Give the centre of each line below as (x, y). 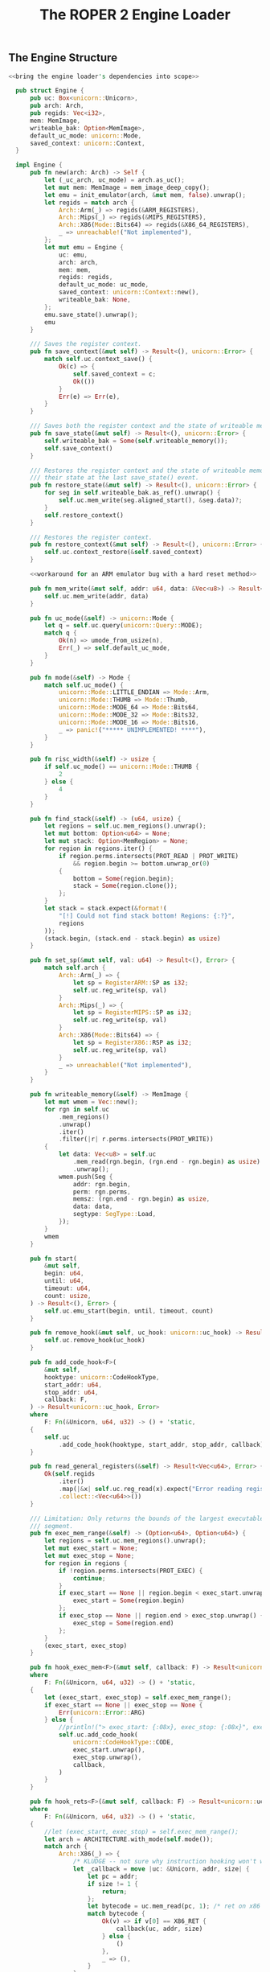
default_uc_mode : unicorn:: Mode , (86, 136)
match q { (61, 633)
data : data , (93, 1207)
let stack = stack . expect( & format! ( (105, 909)
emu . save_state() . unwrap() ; (91, 314)
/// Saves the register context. (86, 344)
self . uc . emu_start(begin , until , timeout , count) (129, 1311)
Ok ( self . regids (69, 1474)
